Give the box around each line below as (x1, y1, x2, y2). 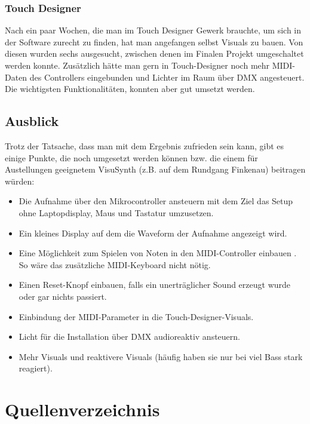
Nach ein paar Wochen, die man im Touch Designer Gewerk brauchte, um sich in (5, 24, 302, 36)
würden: (5, 174, 35, 187)
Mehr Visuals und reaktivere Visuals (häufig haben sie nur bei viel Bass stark (19, 350, 303, 362)
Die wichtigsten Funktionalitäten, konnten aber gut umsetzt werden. (5, 82, 255, 95)
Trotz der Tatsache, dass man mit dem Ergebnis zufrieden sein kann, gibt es (5, 139, 284, 152)
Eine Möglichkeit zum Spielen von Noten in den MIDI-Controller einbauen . (19, 247, 297, 259)
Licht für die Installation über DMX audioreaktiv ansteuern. (19, 330, 240, 343)
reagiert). (19, 362, 53, 374)
